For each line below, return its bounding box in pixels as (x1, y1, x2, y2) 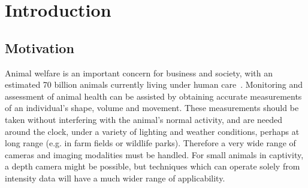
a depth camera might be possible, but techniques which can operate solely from (5, 160, 300, 172)
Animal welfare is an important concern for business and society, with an (5, 66, 273, 79)
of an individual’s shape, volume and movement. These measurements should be (5, 101, 299, 114)
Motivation (5, 38, 74, 57)
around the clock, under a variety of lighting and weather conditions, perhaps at (5, 125, 300, 137)
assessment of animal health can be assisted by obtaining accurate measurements (5, 90, 302, 102)
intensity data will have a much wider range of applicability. (5, 171, 225, 184)
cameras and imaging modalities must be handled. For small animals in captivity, (5, 148, 304, 161)
